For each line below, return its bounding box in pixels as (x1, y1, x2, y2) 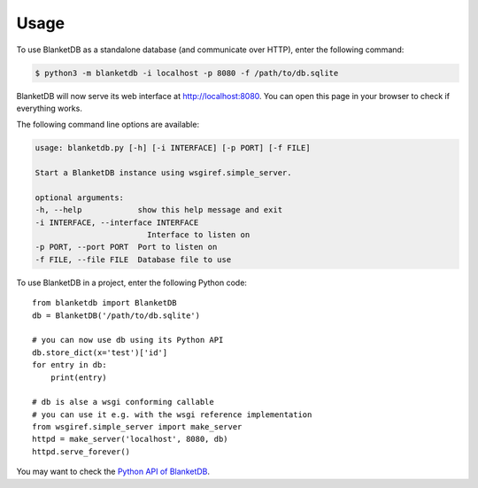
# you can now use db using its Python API (32, 335, 224, 345)
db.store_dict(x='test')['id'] (32, 347, 168, 358)
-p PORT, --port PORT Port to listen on (35, 242, 218, 252)
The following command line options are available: (16, 120, 199, 130)
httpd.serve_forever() (32, 446, 131, 456)
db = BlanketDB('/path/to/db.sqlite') (32, 310, 201, 321)
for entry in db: (32, 360, 107, 370)
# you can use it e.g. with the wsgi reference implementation (32, 409, 312, 420)
